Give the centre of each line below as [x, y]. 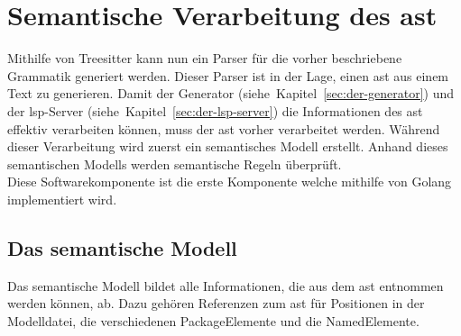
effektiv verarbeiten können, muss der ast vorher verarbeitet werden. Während [224, 128]
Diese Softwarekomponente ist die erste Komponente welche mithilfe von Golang [230, 182]
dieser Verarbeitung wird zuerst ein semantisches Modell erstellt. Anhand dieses [228, 146]
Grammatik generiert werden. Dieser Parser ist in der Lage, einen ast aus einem [228, 75]
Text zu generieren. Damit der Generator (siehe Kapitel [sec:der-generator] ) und [231, 93]
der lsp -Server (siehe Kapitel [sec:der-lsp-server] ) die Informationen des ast [215, 110]
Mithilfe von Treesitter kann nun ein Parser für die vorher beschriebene [205, 58]
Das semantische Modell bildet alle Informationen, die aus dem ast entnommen [226, 285]
